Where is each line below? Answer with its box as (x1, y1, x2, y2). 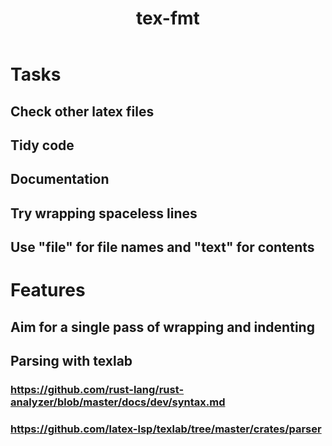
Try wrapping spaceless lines (10, 205, 198, 222)
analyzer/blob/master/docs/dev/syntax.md (10, 395, 226, 409)
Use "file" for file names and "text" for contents (10, 239, 315, 256)
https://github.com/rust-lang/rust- (10, 383, 185, 397)
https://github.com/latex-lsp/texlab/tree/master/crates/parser (10, 422, 322, 436)
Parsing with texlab (10, 353, 133, 370)
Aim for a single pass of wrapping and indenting (10, 318, 315, 336)
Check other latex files (10, 103, 155, 120)
